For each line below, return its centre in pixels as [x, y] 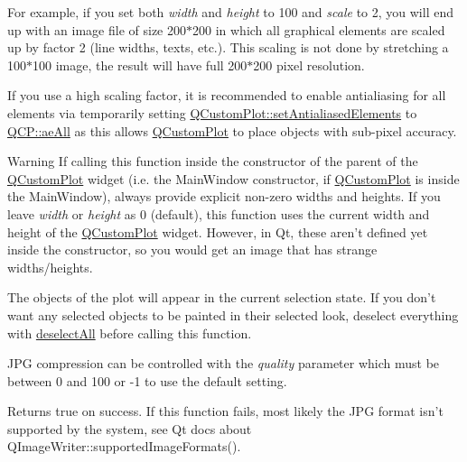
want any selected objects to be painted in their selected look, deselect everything [233, 314]
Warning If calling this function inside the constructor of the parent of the [213, 161]
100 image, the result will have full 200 [140, 65]
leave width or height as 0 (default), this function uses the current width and [219, 213]
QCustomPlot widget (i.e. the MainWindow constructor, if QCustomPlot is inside [233, 178]
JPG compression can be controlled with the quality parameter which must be [224, 363]
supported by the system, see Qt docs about [130, 428]
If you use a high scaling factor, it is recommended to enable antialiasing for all [227, 95]
